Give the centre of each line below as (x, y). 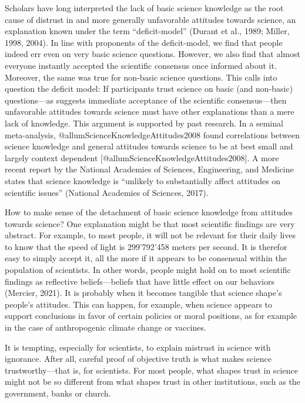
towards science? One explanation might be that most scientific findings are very (150, 223)
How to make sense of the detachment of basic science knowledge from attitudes (149, 212)
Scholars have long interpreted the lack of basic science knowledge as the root (144, 8)
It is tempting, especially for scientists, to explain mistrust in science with (138, 347)
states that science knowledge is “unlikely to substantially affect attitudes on (143, 180)
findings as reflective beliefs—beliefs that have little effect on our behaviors (140, 281)
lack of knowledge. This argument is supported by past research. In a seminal (144, 123)
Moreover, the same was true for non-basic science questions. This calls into (141, 77)
